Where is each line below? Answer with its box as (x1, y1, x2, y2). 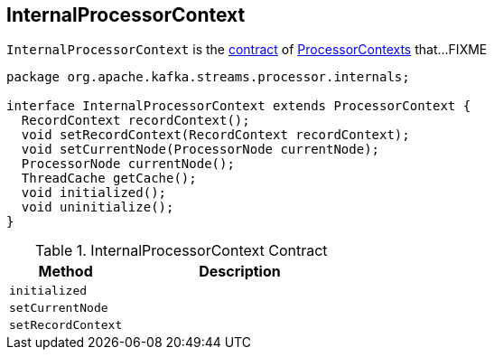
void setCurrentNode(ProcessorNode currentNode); (21, 142, 380, 157)
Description (199, 262, 281, 281)
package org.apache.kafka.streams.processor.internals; (6, 70, 410, 85)
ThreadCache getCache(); (21, 171, 197, 186)
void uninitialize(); (21, 200, 174, 215)
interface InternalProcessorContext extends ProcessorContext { (6, 99, 471, 114)
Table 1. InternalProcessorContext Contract (35, 241, 328, 260)
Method (38, 262, 93, 281)
